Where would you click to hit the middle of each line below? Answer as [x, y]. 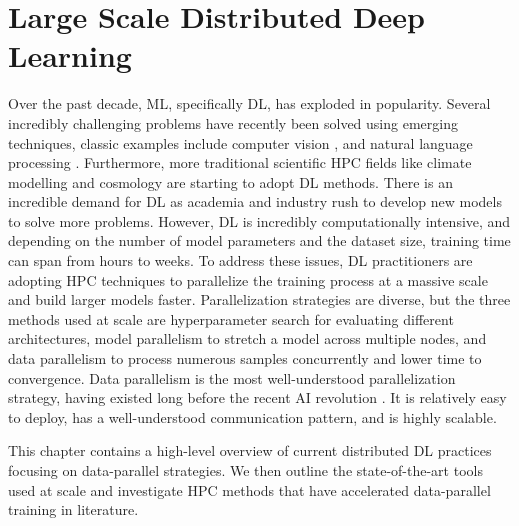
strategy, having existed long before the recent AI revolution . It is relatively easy [257, 397]
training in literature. [73, 509]
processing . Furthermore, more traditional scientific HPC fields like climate [240, 162]
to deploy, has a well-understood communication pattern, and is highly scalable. [252, 416]
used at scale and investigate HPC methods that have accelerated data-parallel [249, 489]
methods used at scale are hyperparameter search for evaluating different [231, 318]
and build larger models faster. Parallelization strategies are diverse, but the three [259, 299]
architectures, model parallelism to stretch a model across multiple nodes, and [247, 338]
